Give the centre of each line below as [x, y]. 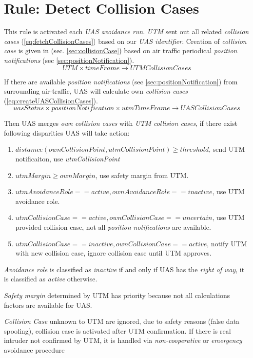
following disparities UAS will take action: [67, 132]
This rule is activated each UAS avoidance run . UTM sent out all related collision [126, 31]
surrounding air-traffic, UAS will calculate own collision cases [96, 91]
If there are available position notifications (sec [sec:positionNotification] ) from [121, 81]
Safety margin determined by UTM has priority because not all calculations [117, 295]
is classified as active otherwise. [51, 279]
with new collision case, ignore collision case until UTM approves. [113, 253]
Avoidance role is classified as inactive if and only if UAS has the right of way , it [124, 269]
